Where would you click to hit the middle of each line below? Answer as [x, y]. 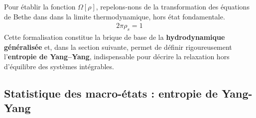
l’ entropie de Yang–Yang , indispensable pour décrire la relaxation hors [117, 57]
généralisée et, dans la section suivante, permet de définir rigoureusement [118, 47]
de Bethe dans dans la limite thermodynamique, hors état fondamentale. [115, 16]
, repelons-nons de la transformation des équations [173, 6]
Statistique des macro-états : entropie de [111, 93]
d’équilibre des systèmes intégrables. [59, 66]
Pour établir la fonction [40, 6]
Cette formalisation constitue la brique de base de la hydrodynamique [115, 37]
